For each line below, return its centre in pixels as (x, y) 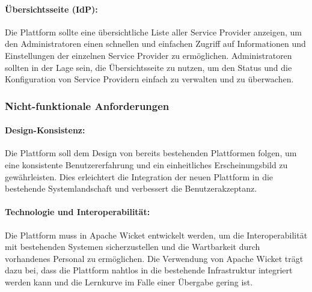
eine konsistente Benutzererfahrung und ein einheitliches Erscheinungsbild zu (146, 165)
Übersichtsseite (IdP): (51, 9)
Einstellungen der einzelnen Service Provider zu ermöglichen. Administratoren (148, 55)
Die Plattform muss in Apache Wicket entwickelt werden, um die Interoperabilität (156, 235)
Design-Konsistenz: (45, 130)
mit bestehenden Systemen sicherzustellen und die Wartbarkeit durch (133, 247)
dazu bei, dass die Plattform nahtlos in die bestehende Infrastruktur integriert (149, 270)
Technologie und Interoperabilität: (78, 212)
